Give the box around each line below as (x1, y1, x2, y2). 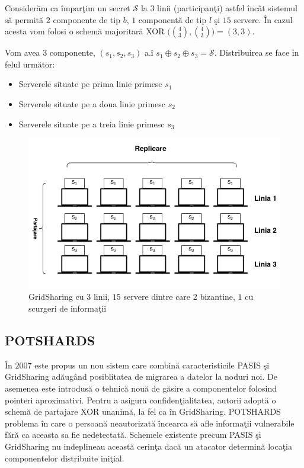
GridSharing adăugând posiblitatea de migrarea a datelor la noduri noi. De (5, 370, 277, 383)
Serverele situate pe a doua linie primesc (18, 97, 165, 110)
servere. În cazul (233, 13, 293, 25)
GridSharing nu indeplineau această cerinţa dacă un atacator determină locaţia (5, 440, 292, 453)
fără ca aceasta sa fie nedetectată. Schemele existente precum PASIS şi (5, 428, 261, 441)
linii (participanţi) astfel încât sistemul (157, 2, 297, 14)
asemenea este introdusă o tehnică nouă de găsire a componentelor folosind (5, 382, 277, 395)
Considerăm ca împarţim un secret (5, 2, 130, 14)
